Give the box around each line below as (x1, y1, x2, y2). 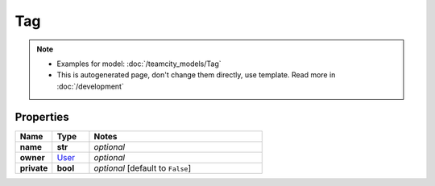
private (19, 162, 48, 173)
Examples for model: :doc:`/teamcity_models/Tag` (56, 59, 222, 68)
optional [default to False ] (93, 162, 192, 173)
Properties (14, 110, 69, 124)
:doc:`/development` (56, 81, 124, 91)
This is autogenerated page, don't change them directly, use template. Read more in (56, 70, 336, 80)
